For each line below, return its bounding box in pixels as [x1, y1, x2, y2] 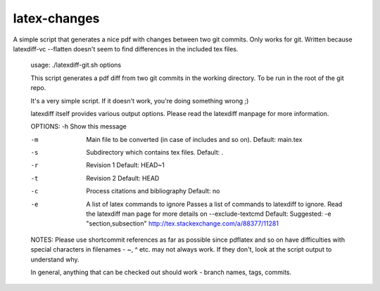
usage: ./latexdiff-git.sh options [30, 60, 122, 70]
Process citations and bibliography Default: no [86, 187, 220, 195]
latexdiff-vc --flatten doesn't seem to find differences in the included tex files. [13, 44, 239, 53]
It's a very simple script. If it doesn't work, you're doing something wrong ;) [30, 96, 249, 105]
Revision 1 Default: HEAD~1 [86, 161, 165, 169]
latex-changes [13, 11, 100, 26]
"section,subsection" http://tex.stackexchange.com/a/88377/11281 [86, 219, 279, 228]
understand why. [30, 255, 80, 264]
